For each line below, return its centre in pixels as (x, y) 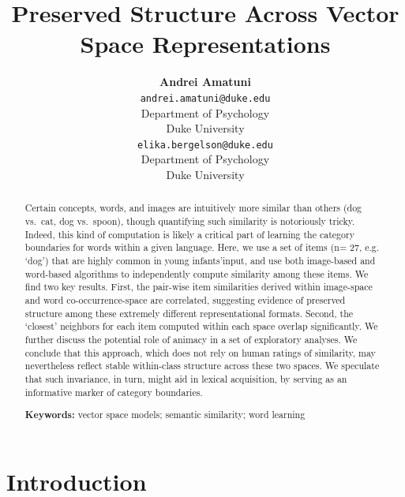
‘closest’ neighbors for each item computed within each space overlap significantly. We (201, 326)
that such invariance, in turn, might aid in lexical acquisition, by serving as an (186, 378)
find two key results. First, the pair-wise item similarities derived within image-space (199, 287)
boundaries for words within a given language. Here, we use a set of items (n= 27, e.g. (202, 247)
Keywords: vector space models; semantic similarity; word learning (165, 415)
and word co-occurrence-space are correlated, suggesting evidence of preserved (185, 299)
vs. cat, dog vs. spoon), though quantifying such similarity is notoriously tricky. (190, 221)
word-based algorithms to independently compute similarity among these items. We (197, 273)
